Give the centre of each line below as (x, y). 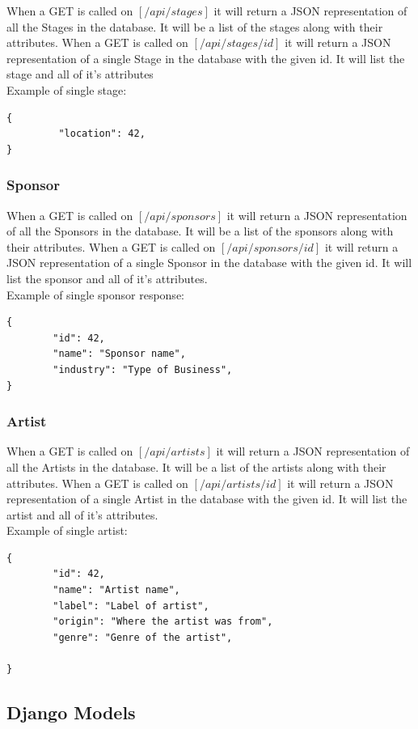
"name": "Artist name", (116, 590)
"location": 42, (102, 134)
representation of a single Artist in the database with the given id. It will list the (207, 499)
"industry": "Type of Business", (143, 369)
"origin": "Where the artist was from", (163, 622)
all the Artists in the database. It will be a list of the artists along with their (196, 466)
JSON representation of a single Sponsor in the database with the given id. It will (209, 263)
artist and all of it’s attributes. (82, 514)
